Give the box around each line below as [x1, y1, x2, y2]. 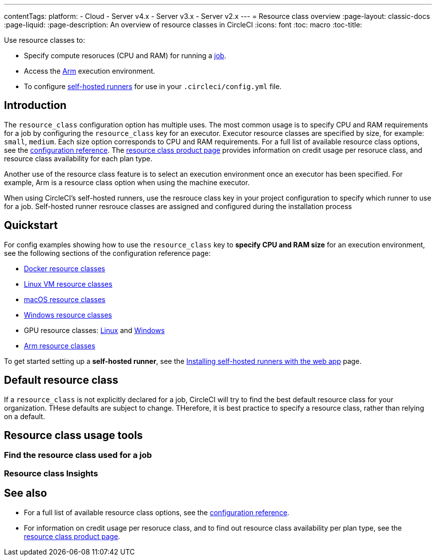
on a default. [4, 412, 45, 421]
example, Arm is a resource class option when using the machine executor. [4, 178, 250, 187]
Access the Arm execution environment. [24, 67, 155, 75]
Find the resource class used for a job [4, 450, 152, 460]
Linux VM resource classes [24, 279, 112, 288]
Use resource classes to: [4, 36, 85, 44]
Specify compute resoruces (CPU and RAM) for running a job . [24, 51, 226, 60]
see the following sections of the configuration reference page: [4, 248, 211, 257]
